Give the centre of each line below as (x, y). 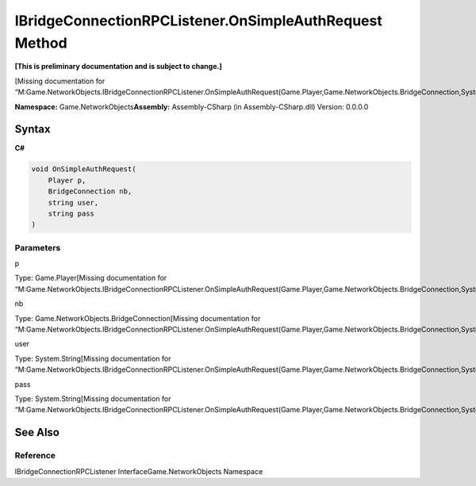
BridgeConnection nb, (90, 191)
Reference (35, 456)
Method (41, 43)
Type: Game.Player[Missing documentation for (91, 278)
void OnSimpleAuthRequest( (84, 169)
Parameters (38, 247)
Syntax (33, 130)
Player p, (67, 180)
